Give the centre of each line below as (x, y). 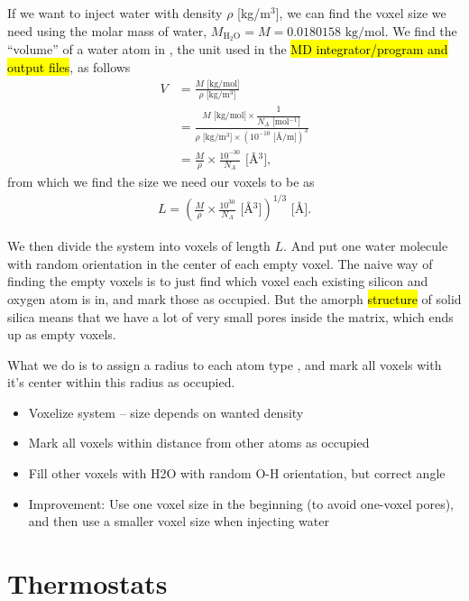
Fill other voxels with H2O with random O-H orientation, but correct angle (237, 473)
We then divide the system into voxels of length (139, 246)
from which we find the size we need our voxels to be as (161, 181)
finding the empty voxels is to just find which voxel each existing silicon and (218, 281)
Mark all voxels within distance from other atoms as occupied (199, 443)
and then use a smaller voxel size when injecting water (179, 521)
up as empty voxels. (62, 334)
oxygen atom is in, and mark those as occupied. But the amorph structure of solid (234, 298)
